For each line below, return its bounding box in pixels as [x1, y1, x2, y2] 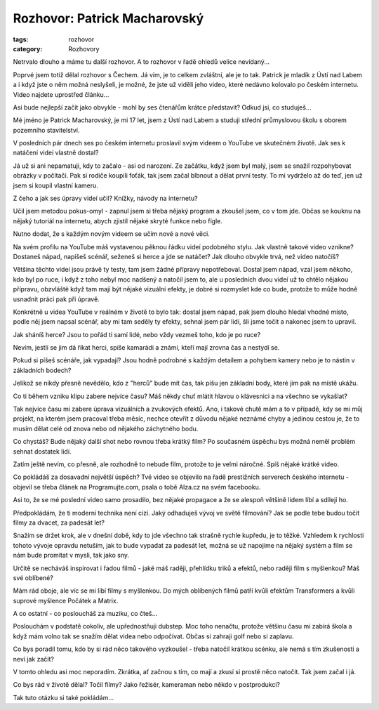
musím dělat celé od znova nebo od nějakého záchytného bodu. [13, 424, 199, 433]
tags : [13, 35, 29, 44]
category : [13, 44, 43, 53]
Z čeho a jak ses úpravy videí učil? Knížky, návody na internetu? [13, 194, 198, 203]
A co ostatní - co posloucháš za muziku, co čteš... [13, 610, 158, 618]
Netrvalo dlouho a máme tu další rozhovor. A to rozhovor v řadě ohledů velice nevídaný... [13, 58, 270, 66]
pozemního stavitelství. [13, 126, 80, 134]
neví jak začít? [13, 655, 54, 663]
